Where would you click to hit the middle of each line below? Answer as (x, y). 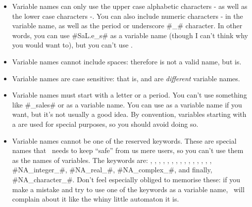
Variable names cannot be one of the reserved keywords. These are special (124, 140)
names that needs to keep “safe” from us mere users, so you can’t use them (128, 150)
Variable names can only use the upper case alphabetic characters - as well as (130, 6)
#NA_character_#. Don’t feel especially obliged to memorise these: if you (126, 179)
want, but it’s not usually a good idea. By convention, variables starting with (129, 114)
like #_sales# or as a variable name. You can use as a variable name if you (127, 104)
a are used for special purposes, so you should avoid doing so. (105, 124)
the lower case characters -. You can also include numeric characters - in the (127, 16)
